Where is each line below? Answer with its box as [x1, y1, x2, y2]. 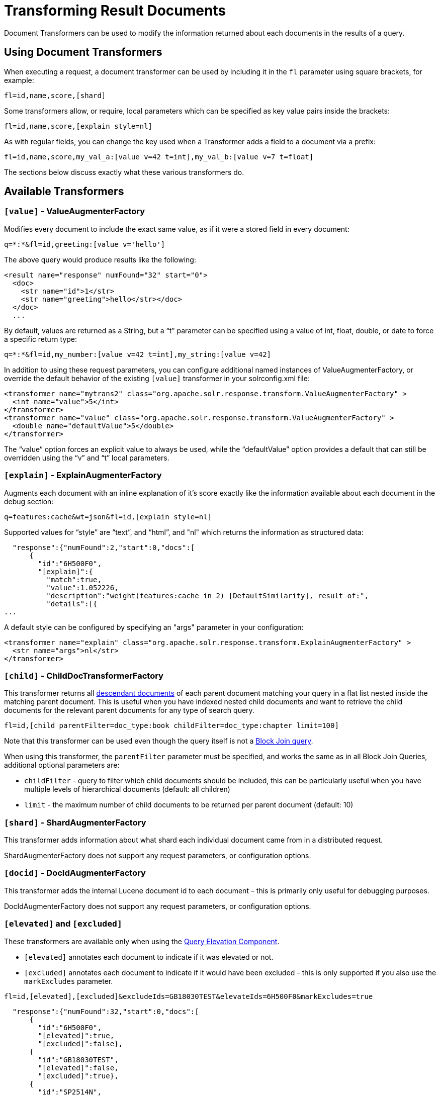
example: [4, 75, 34, 84]
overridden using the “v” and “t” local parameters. [4, 453, 169, 462]
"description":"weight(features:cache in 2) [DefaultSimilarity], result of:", [46, 591, 369, 600]
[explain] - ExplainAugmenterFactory [4, 470, 162, 481]
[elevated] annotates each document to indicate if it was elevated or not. [24, 952, 274, 961]
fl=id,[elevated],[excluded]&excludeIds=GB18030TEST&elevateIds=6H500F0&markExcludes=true [4, 992, 373, 1000]
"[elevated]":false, [38, 1063, 119, 1072]
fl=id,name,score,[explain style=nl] [4, 122, 153, 130]
